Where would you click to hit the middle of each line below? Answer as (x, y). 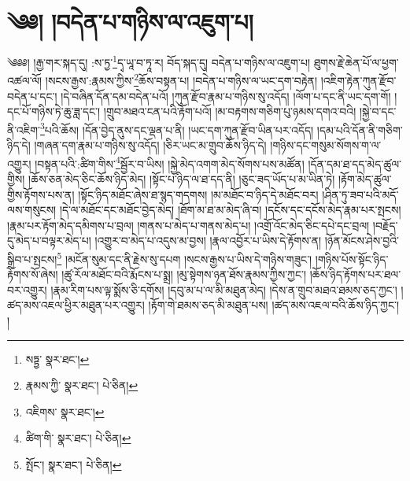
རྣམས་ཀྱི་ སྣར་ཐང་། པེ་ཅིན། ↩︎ (82, 385)
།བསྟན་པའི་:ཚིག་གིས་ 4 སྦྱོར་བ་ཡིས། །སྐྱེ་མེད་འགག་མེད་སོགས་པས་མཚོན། (170, 162)
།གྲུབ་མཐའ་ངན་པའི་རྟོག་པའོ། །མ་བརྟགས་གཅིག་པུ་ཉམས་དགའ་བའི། (230, 111)
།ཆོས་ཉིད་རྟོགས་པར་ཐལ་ (355, 274)
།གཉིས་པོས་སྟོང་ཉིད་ (352, 259)
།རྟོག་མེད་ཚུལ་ (365, 178)
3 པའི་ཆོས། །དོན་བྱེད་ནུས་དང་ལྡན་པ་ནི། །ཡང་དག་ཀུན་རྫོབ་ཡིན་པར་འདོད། (177, 128)
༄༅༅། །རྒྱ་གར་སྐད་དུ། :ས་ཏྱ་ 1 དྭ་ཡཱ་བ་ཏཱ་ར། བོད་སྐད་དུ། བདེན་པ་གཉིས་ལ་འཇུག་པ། (159, 61)
